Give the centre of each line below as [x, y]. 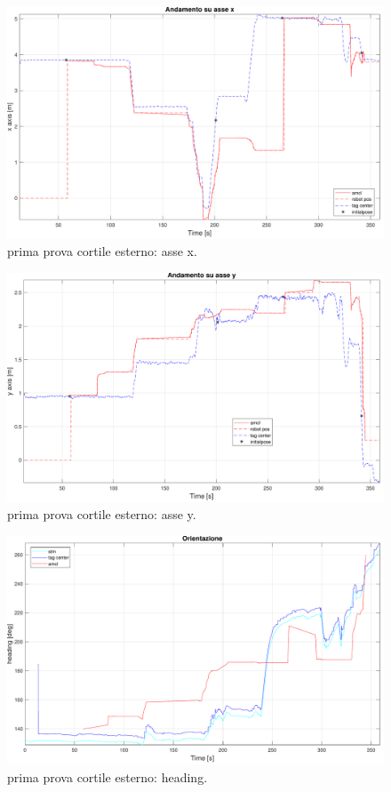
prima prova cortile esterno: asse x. [102, 251]
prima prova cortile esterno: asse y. [102, 514]
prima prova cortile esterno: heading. [108, 776]
